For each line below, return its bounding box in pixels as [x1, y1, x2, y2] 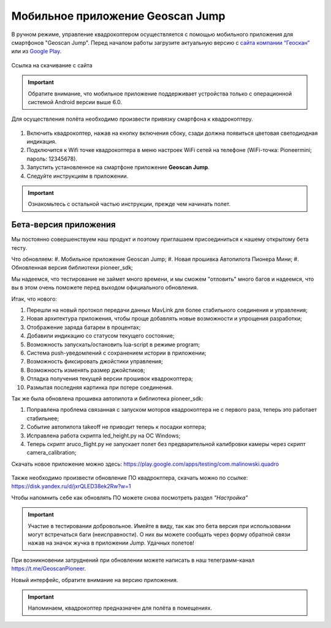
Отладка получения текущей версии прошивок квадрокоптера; [26, 375, 193, 382]
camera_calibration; [26, 449, 77, 456]
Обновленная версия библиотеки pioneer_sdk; [11, 264, 133, 271]
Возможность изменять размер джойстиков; [26, 366, 145, 374]
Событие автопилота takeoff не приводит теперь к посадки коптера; [26, 423, 207, 431]
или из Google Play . [11, 48, 62, 55]
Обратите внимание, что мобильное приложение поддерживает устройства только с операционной [28, 89, 292, 97]
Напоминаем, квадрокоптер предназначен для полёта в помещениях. [28, 604, 213, 612]
